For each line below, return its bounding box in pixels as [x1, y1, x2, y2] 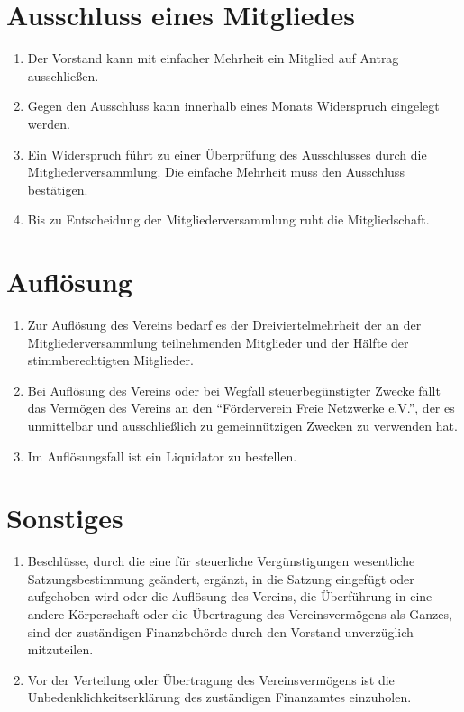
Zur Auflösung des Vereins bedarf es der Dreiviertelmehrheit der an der [27, 315, 422, 333]
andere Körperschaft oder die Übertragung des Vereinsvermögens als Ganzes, [27, 605, 452, 624]
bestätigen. [27, 179, 88, 198]
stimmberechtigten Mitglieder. [27, 351, 194, 370]
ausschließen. [27, 66, 99, 85]
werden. [27, 114, 70, 132]
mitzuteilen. [27, 640, 94, 659]
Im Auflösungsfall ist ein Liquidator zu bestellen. [27, 446, 297, 465]
